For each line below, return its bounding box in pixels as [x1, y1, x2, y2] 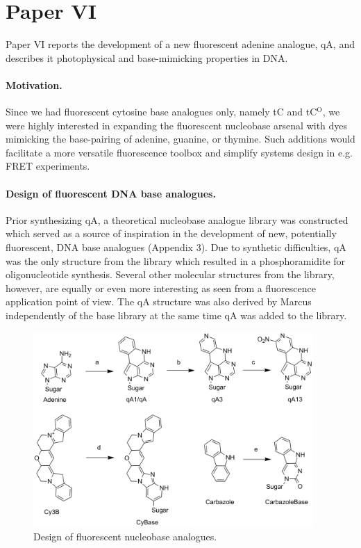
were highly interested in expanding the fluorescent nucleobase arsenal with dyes [6, 118, 348, 132]
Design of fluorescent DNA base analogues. [6, 186, 216, 200]
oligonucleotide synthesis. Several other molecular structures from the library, [6, 267, 335, 282]
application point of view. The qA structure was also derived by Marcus [6, 294, 312, 309]
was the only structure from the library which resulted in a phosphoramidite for [6, 253, 346, 268]
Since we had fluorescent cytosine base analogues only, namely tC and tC [6, 104, 317, 119]
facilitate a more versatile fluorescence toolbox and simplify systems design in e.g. [6, 145, 353, 159]
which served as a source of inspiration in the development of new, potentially [6, 226, 337, 241]
